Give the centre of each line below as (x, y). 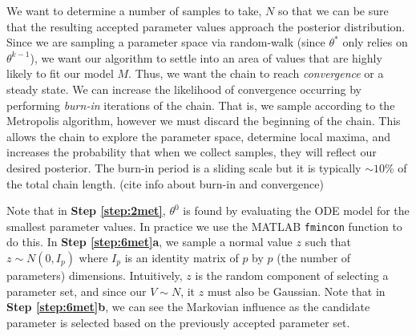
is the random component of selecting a (292, 275)
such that (328, 242)
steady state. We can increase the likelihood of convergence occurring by (184, 89)
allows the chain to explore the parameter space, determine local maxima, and (198, 136)
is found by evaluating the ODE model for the (296, 211)
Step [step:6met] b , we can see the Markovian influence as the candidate (188, 307)
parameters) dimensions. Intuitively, (95, 275)
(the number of (314, 257)
